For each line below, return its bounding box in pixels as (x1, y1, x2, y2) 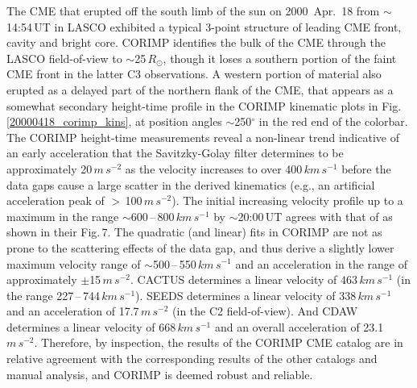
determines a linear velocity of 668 (6, 318, 176, 335)
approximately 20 (6, 160, 93, 177)
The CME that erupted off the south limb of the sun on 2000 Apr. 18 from (6, 2, 380, 19)
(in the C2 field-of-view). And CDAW (172, 302, 358, 319)
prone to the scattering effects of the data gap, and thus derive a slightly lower (6, 239, 394, 256)
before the (341, 160, 391, 177)
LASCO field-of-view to (6, 49, 122, 66)
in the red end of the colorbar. (258, 113, 408, 130)
